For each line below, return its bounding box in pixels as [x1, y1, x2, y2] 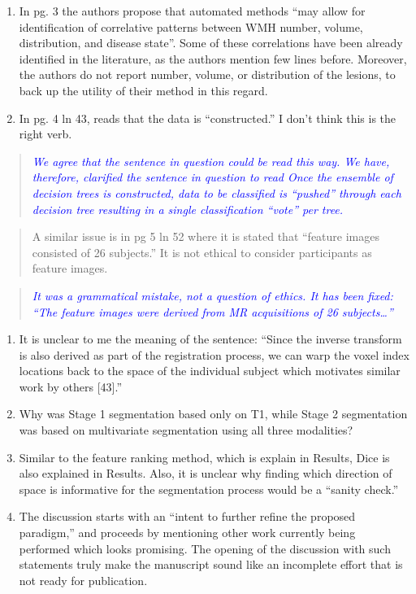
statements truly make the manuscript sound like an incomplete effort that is [19, 556, 403, 573]
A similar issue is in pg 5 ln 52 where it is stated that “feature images [32, 228, 380, 245]
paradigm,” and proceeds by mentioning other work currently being [19, 524, 356, 541]
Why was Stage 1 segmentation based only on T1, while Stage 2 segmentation [19, 405, 408, 422]
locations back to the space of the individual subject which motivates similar [19, 362, 401, 379]
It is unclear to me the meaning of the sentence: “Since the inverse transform [19, 330, 402, 347]
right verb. [19, 125, 72, 142]
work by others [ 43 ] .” [19, 378, 122, 395]
